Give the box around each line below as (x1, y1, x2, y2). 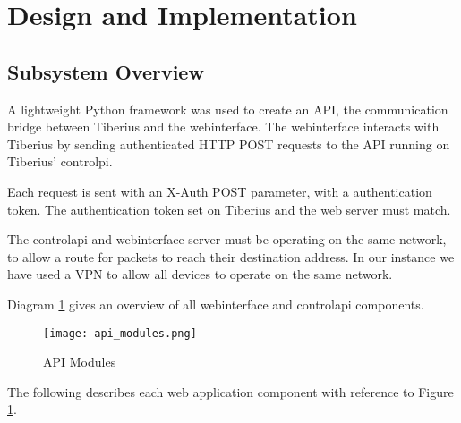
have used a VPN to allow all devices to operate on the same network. (7, 265, 393, 283)
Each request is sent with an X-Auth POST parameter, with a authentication (7, 182, 432, 200)
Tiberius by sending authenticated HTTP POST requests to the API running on (7, 134, 450, 153)
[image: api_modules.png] (43, 326, 197, 340)
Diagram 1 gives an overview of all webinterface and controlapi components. (7, 294, 424, 313)
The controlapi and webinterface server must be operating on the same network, (7, 230, 447, 249)
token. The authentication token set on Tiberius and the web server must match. (7, 199, 451, 218)
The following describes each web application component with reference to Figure (7, 382, 454, 401)
